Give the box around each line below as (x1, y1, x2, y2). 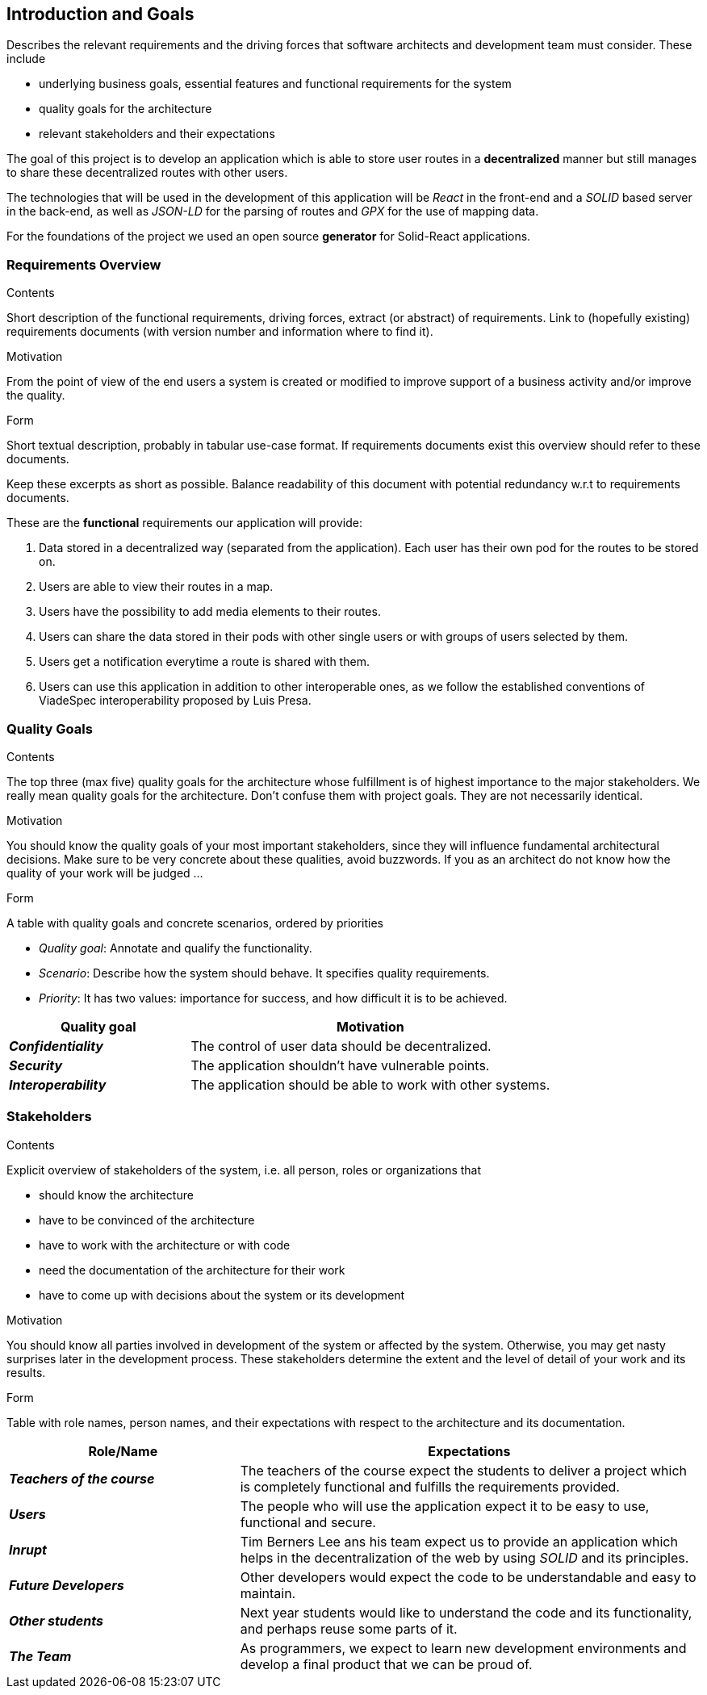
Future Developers (9, 1576, 124, 1593)
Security (9, 1057, 63, 1073)
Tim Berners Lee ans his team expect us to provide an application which (240, 1533, 678, 1550)
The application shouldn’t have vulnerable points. (190, 1057, 490, 1073)
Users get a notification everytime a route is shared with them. (39, 655, 370, 669)
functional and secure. (240, 1513, 376, 1530)
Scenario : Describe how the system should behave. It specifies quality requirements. (39, 965, 490, 980)
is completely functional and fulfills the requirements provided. (240, 1478, 620, 1495)
